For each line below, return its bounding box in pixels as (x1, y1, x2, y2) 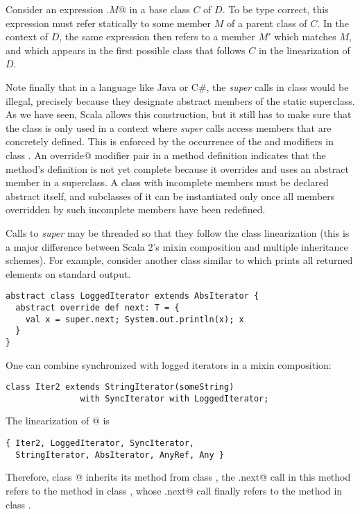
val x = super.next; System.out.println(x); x (25, 314, 244, 324)
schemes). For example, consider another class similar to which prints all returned (6, 253, 353, 267)
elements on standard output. (6, 266, 131, 281)
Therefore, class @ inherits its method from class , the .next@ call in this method (6, 470, 351, 484)
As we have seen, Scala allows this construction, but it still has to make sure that (6, 107, 352, 122)
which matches (274, 29, 336, 44)
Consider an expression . (6, 2, 110, 16)
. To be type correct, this (222, 2, 329, 16)
